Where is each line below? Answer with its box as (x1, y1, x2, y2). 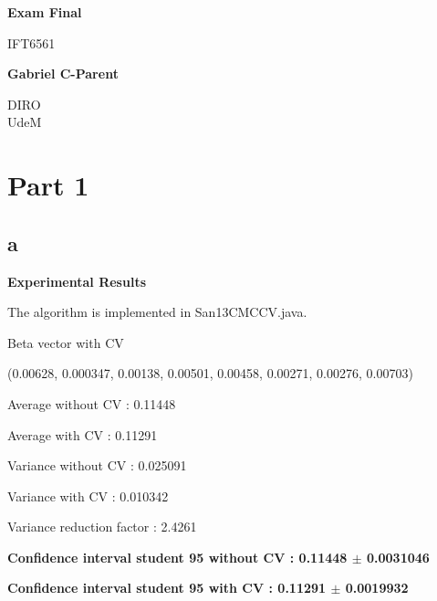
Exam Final (7, 3, 82, 21)
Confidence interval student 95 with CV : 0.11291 (7, 578, 327, 597)
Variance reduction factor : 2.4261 (7, 517, 197, 536)
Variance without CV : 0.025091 (7, 456, 187, 475)
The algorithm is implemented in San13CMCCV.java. (7, 302, 307, 322)
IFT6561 (7, 33, 56, 52)
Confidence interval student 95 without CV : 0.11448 (7, 547, 348, 566)
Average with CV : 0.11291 (7, 425, 158, 444)
